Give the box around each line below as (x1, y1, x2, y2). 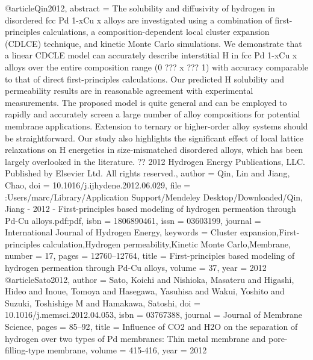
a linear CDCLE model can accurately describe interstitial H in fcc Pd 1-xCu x (5, 49, 297, 61)
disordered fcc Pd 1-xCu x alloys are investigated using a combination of (5, 13, 272, 26)
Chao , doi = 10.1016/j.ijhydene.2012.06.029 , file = (5, 178, 191, 191)
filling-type (5, 344, 45, 356)
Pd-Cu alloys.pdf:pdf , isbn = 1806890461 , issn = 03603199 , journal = (5, 214, 261, 226)
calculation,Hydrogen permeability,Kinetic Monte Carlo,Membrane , (43, 237, 291, 250)
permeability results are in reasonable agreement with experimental (5, 84, 253, 97)
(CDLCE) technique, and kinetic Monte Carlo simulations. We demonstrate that (5, 37, 302, 49)
